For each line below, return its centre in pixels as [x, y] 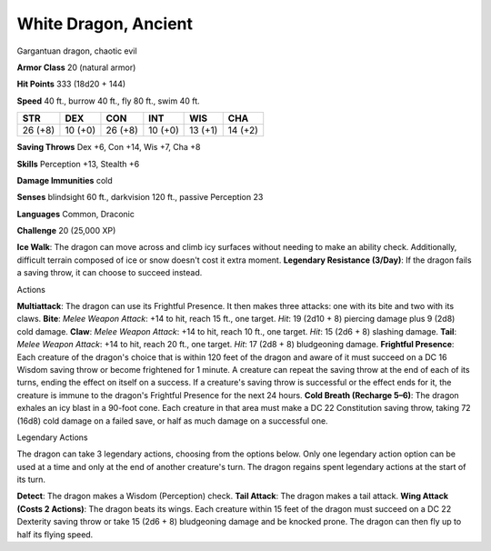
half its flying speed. [55, 534]
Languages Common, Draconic [76, 214]
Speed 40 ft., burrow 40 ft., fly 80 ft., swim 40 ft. [108, 101]
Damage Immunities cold [65, 180]
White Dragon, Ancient [105, 24]
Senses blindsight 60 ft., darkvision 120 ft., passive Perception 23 [140, 197]
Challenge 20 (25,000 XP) [66, 231]
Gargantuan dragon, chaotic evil [77, 51]
